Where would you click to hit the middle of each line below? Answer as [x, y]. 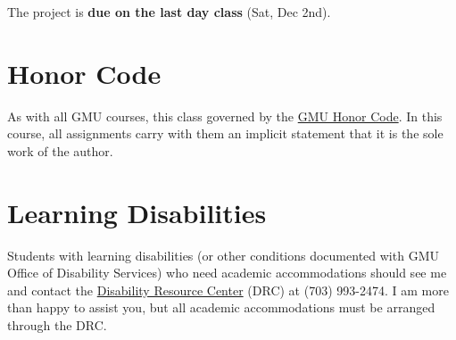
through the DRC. [57, 325]
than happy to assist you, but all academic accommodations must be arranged [221, 307]
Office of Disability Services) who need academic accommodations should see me [227, 273]
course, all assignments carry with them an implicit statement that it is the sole [225, 133]
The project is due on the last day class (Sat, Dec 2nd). [169, 12]
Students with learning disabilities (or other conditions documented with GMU [223, 255]
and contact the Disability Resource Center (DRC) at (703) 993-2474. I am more [228, 290]
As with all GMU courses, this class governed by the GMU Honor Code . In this [225, 116]
